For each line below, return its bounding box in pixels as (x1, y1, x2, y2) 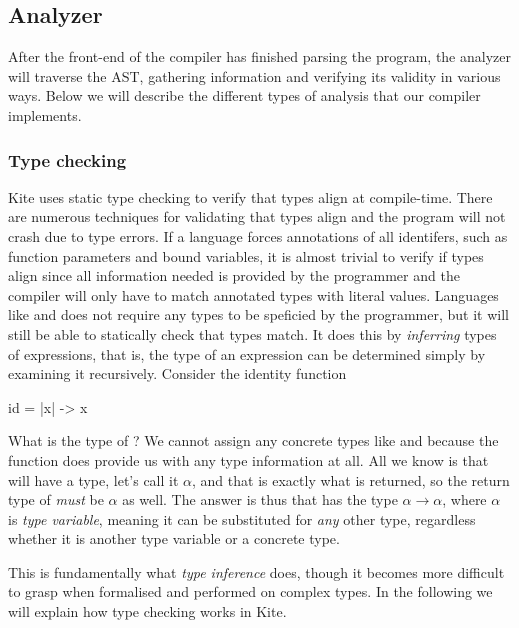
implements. (8, 104, 82, 125)
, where (442, 489, 487, 510)
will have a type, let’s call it (8, 469, 179, 490)
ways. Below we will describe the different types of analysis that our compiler (8, 85, 481, 106)
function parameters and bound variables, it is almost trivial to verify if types (8, 245, 484, 266)
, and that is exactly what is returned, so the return (192, 469, 510, 490)
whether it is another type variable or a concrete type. (8, 528, 340, 549)
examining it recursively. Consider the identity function (8, 363, 347, 384)
